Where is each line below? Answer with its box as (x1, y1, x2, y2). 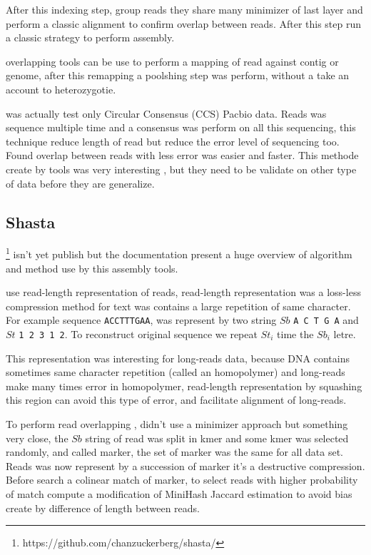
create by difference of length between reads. (6, 500, 200, 515)
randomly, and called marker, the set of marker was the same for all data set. (6, 444, 344, 459)
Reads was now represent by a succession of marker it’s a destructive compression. (6, 458, 365, 473)
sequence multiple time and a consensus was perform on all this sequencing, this (6, 120, 356, 135)
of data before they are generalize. (6, 175, 155, 190)
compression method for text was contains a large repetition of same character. (6, 298, 351, 313)
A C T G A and (293, 312, 359, 327)
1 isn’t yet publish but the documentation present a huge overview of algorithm (6, 245, 352, 261)
